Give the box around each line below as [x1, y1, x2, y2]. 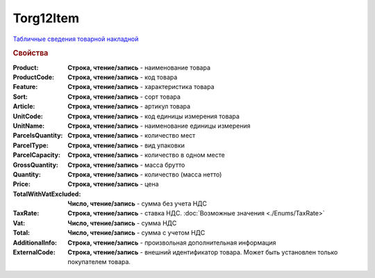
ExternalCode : [12, 248, 56, 256]
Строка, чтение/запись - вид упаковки [67, 141, 185, 149]
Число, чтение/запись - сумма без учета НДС [67, 199, 208, 208]
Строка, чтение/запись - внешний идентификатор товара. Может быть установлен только [67, 248, 338, 256]
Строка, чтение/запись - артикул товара [67, 102, 191, 111]
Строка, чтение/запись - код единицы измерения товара [67, 112, 240, 120]
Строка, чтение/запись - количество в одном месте [67, 151, 225, 159]
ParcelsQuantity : [12, 131, 63, 140]
